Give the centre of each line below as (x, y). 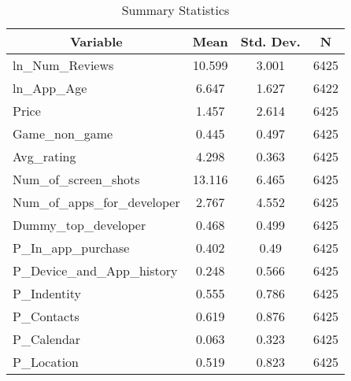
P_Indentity (47, 293)
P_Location (46, 362)
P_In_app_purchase (71, 248)
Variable (96, 41)
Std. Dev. (270, 41)
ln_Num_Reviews (63, 65)
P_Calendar (47, 339)
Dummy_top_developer (79, 225)
